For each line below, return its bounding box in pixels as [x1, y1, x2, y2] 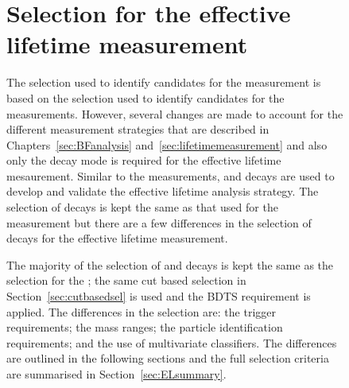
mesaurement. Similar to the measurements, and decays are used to [6, 167, 335, 184]
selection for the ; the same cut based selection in [6, 272, 246, 289]
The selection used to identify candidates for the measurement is [6, 74, 321, 91]
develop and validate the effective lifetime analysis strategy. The [6, 183, 319, 200]
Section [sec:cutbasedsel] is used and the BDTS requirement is [6, 288, 311, 305]
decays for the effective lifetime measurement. [6, 230, 228, 246]
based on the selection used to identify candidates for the [6, 89, 285, 106]
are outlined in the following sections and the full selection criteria [6, 350, 329, 367]
